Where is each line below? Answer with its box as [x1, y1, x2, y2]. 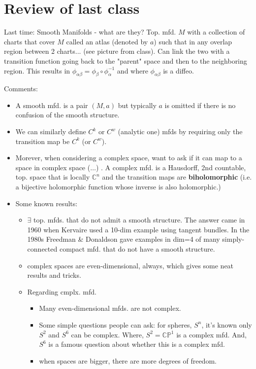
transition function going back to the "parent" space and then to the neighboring [4, 55, 247, 66]
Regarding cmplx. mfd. [27, 286, 96, 296]
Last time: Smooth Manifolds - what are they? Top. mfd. [4, 27, 176, 37]
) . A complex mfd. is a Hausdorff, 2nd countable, [96, 162, 246, 172]
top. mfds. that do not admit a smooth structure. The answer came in [33, 215, 245, 225]
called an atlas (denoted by [66, 36, 148, 46]
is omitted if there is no [164, 100, 236, 110]
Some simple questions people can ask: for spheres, [39, 319, 192, 330]
